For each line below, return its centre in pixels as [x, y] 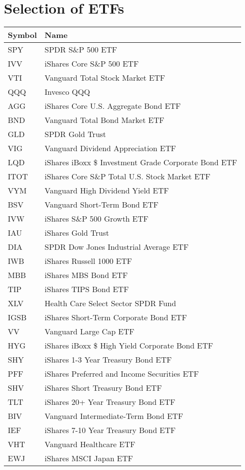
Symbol [22, 35]
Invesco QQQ [67, 92]
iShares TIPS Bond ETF [87, 289]
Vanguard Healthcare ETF [90, 444]
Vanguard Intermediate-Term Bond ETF [114, 416]
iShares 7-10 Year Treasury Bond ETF [110, 430]
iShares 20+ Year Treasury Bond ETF [110, 402]
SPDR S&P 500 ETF [81, 50]
